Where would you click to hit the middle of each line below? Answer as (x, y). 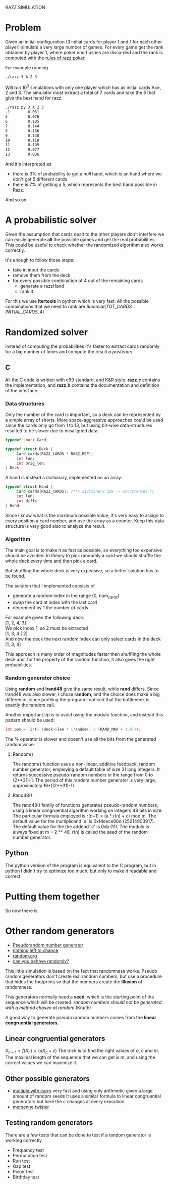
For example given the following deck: (45, 617)
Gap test (21, 1166)
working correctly (23, 1140)
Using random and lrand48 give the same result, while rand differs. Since (82, 689)
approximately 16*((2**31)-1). (44, 785)
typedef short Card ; (27, 440)
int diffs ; (28, 501)
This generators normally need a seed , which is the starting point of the (80, 997)
